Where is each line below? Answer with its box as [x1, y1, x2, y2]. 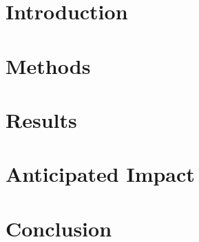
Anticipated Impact [6, 160, 195, 188]
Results [6, 105, 77, 133]
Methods [6, 51, 91, 80]
